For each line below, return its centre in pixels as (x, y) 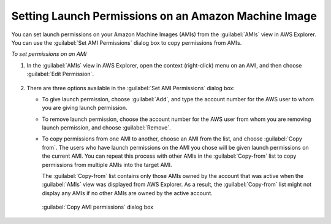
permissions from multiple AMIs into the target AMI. (107, 164)
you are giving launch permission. (85, 108)
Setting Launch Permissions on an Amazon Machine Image (164, 16)
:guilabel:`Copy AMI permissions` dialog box (97, 207)
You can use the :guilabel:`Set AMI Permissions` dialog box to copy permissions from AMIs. (127, 42)
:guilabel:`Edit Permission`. (60, 74)
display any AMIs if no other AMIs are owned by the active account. (127, 193)
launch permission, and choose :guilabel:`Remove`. (106, 128)
